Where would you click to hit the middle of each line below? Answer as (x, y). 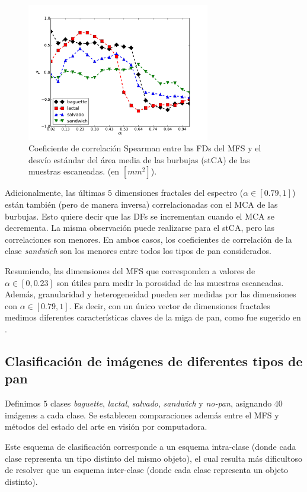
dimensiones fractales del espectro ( (179, 193)
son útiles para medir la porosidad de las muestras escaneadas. (170, 282)
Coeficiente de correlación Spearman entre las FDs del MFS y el (145, 148)
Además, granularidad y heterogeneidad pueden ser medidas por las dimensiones (151, 294)
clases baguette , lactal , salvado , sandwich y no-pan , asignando (161, 403)
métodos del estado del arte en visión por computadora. (106, 426)
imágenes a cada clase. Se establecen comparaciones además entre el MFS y (142, 415)
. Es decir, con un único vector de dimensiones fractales (170, 305)
